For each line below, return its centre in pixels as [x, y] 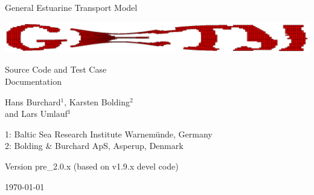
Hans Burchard [33, 101]
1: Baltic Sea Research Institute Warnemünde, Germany [109, 134]
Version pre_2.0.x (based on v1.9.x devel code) [92, 166]
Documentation [33, 81]
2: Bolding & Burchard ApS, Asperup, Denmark [94, 146]
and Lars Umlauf [36, 114]
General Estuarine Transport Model [71, 7]
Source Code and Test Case [56, 69]
